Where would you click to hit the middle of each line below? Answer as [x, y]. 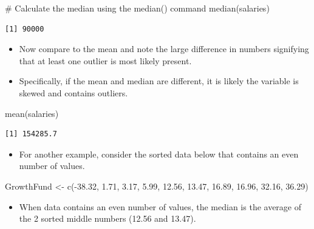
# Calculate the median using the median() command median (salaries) [137, 8]
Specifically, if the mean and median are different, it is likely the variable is [159, 81]
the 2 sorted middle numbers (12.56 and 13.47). [108, 218]
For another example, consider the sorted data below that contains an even [159, 154]
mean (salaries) [32, 113]
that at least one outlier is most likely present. [105, 60]
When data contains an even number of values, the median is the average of [160, 206]
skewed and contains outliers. [73, 92]
